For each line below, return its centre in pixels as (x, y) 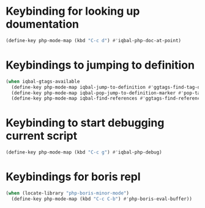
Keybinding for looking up (73, 11)
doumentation (43, 24)
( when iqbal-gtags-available (43, 81)
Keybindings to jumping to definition (100, 65)
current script (42, 136)
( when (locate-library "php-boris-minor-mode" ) (68, 193)
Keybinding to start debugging (85, 123)
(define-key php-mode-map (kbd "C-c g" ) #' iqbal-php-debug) (84, 152)
